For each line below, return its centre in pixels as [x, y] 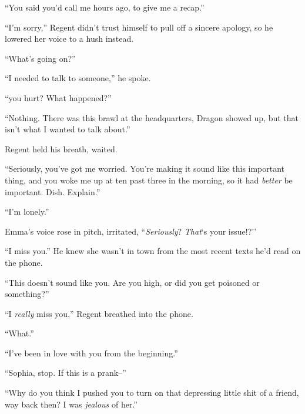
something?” [27, 294]
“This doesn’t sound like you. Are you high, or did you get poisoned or [132, 282]
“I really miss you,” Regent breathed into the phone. [99, 313]
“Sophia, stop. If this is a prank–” [66, 373]
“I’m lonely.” [27, 211]
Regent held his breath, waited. [61, 148]
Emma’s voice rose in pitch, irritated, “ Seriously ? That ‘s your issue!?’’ [131, 231]
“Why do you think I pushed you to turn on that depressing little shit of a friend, [152, 393]
